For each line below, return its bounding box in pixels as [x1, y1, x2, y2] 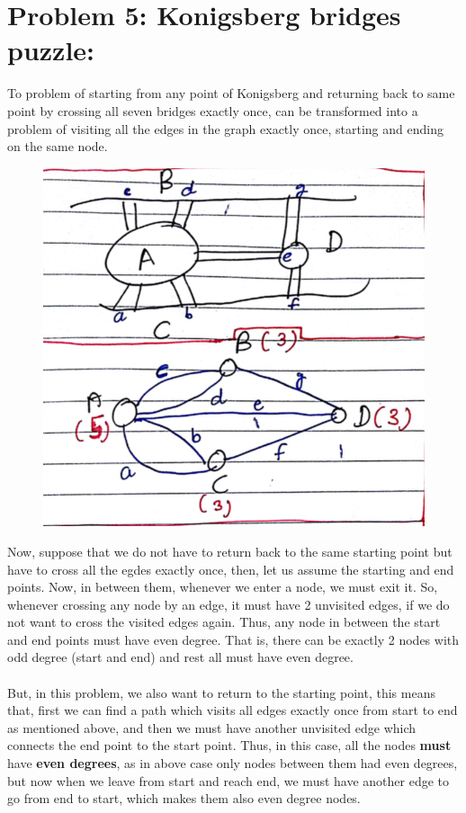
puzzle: [7, 31, 95, 68]
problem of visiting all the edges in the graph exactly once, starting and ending [7, 119, 444, 138]
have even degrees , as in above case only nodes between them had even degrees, [7, 754, 458, 773]
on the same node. [7, 137, 108, 156]
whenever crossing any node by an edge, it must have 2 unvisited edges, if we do [7, 594, 450, 613]
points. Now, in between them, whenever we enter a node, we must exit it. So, [7, 577, 438, 596]
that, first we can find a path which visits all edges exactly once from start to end [7, 701, 458, 719]
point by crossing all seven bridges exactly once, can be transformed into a [7, 101, 418, 120]
